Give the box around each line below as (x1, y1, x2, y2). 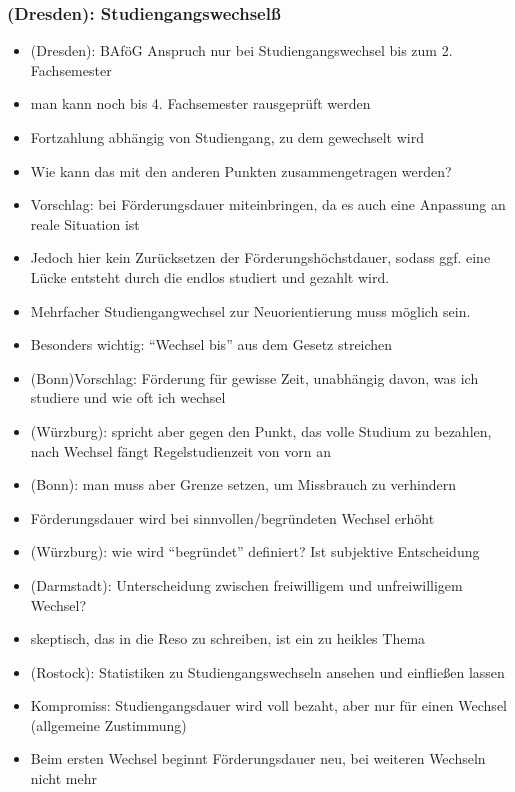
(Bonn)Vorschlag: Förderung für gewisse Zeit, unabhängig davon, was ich (30, 367, 479, 388)
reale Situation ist (30, 213, 140, 234)
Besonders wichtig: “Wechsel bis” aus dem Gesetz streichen (30, 334, 393, 355)
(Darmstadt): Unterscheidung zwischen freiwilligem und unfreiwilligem (30, 574, 463, 595)
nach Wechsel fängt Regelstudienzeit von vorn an (30, 440, 332, 461)
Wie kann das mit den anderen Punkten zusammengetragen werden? (30, 160, 452, 181)
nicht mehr (30, 768, 97, 789)
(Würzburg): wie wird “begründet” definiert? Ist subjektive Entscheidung (30, 541, 480, 562)
